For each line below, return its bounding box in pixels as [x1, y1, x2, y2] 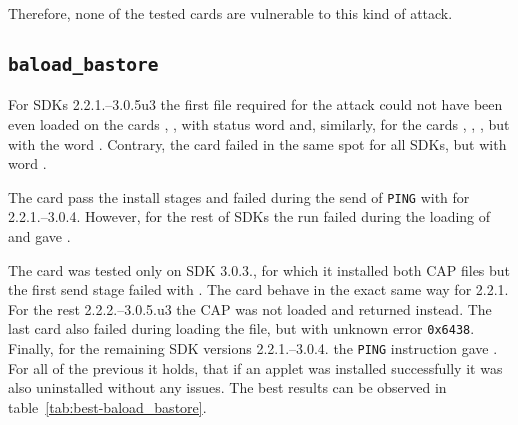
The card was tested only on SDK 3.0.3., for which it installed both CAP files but [8, 259, 511, 280]
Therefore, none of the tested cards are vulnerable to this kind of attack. [8, 3, 453, 23]
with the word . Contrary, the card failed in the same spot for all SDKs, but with [8, 133, 507, 154]
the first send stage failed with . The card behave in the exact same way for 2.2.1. [8, 279, 509, 300]
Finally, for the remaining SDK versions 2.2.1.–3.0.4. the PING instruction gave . [8, 338, 498, 359]
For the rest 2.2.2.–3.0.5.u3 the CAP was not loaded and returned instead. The [8, 298, 492, 319]
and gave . [8, 226, 71, 246]
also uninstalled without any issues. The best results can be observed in [8, 377, 447, 398]
